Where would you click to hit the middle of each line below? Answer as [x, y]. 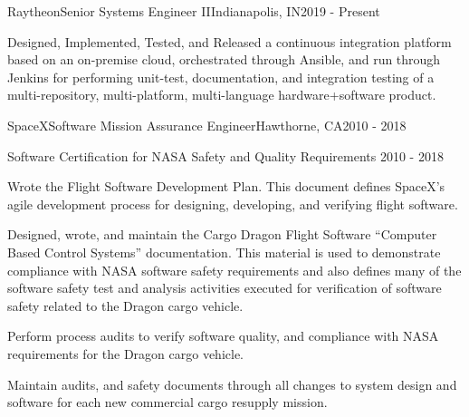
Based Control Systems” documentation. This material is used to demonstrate [224, 252]
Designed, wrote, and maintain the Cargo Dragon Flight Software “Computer [222, 234]
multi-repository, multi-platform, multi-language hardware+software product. [222, 95]
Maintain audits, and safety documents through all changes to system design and [232, 384]
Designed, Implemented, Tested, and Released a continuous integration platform [230, 41]
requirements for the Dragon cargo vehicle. [126, 353]
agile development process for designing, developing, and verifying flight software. [233, 204]
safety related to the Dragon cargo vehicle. [125, 305]
